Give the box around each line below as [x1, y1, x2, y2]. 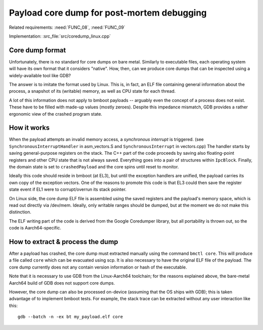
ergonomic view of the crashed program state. [9, 111, 102, 117]
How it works [9, 124, 50, 132]
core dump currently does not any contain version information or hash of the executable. [9, 264, 187, 270]
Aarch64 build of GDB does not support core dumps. [9, 280, 115, 286]
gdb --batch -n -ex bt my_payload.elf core [18, 314, 123, 320]
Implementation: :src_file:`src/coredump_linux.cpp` [9, 33, 111, 39]
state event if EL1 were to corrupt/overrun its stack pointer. [9, 186, 127, 192]
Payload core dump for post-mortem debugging [9, 7, 207, 18]
